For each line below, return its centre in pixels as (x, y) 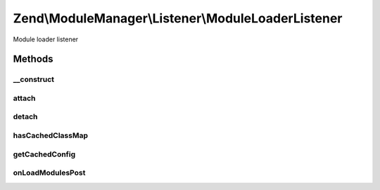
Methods (33, 59)
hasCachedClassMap (50, 135)
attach (24, 98)
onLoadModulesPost (49, 173)
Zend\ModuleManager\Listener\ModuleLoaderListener (178, 18)
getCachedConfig (44, 154)
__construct (34, 79)
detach (25, 117)
